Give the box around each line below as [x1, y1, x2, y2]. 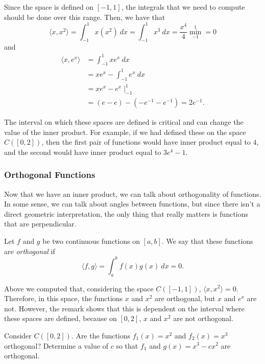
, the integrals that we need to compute [121, 2, 245, 12]
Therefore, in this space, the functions [4, 293, 123, 304]
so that [116, 340, 138, 351]
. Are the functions [71, 330, 131, 340]
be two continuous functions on [42, 236, 140, 246]
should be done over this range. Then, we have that [4, 11, 165, 22]
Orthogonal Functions [4, 168, 95, 181]
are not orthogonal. [173, 313, 233, 324]
